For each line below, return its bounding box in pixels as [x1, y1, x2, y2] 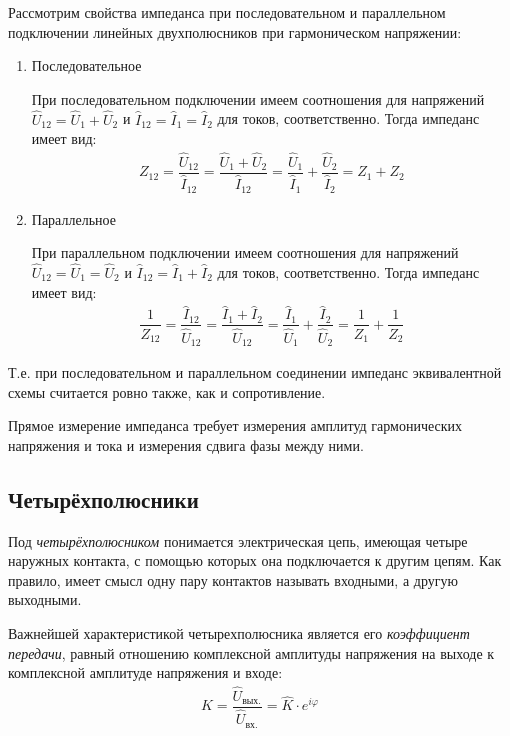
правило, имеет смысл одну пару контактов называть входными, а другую [8, 569, 458, 590]
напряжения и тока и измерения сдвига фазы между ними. [8, 434, 364, 455]
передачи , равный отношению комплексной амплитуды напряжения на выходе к [8, 642, 495, 663]
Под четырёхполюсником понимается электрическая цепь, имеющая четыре [8, 530, 468, 551]
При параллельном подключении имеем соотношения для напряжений [31, 242, 459, 263]
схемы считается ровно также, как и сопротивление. [8, 381, 326, 402]
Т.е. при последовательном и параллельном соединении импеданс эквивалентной [8, 362, 502, 383]
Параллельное [31, 208, 116, 229]
